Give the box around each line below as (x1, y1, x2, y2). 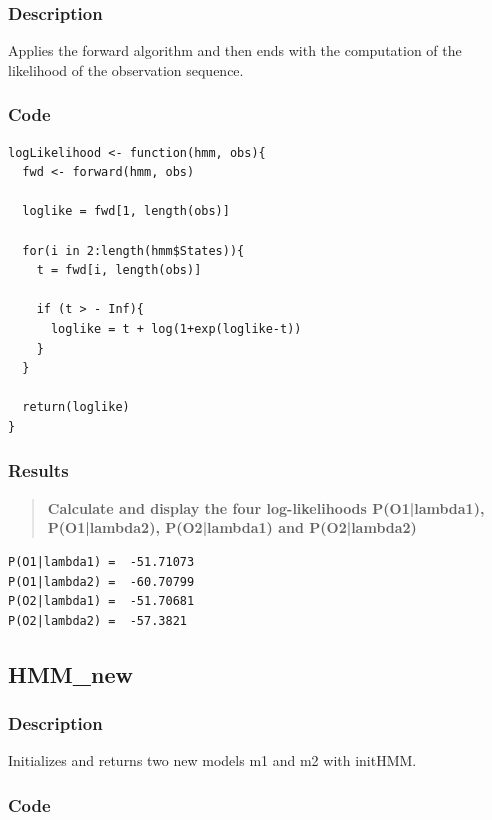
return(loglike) (22, 400, 130, 415)
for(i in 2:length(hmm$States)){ (22, 243, 245, 258)
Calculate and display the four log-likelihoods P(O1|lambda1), (47, 497, 485, 518)
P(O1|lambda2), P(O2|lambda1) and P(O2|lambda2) (47, 517, 417, 538)
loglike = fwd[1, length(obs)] (22, 204, 230, 219)
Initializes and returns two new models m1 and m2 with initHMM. (8, 750, 417, 771)
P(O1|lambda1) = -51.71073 (8, 554, 195, 569)
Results (8, 458, 69, 483)
